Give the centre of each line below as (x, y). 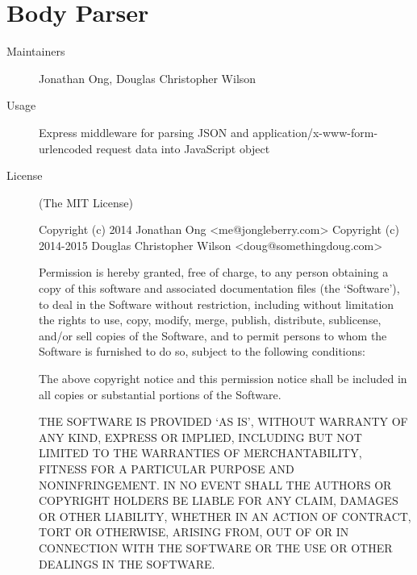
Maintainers (36, 51)
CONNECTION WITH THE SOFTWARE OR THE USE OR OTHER (216, 547)
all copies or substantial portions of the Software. (160, 394)
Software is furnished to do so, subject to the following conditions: (202, 351)
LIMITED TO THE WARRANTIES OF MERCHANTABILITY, (200, 453)
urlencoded (66, 148)
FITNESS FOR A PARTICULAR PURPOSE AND (167, 469)
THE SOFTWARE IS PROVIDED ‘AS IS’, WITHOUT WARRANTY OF (223, 421)
